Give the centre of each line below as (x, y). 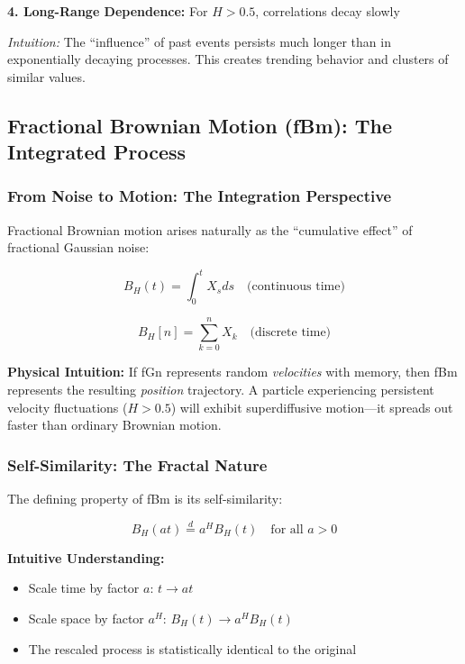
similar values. (46, 76)
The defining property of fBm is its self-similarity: (145, 498)
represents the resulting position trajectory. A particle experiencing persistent (221, 389)
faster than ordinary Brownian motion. (114, 425)
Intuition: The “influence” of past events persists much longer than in (199, 41)
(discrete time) (291, 333)
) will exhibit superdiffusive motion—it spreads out (312, 407)
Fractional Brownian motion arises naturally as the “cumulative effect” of (210, 229)
